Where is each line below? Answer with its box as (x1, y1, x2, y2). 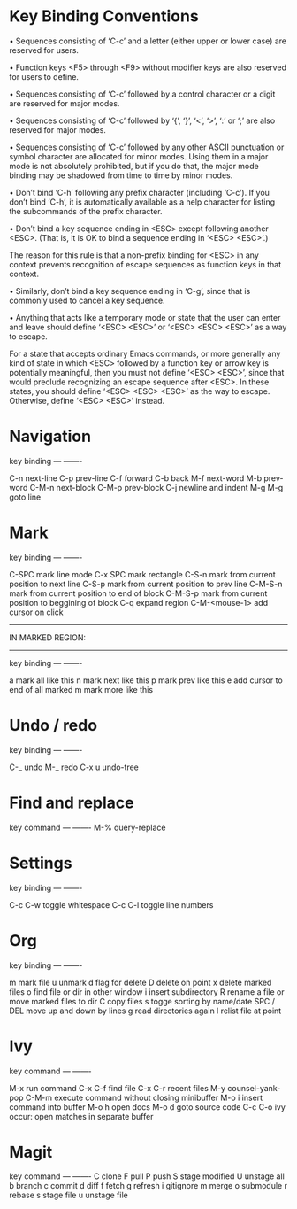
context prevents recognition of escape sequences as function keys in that (9, 259, 282, 269)
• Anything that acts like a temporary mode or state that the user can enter (9, 312, 281, 322)
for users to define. (9, 71, 80, 81)
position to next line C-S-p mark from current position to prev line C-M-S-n (9, 578, 283, 589)
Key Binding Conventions (9, 6, 199, 27)
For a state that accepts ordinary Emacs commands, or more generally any (9, 348, 281, 359)
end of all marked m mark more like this (9, 684, 153, 694)
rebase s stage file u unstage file (9, 1190, 128, 1201)
